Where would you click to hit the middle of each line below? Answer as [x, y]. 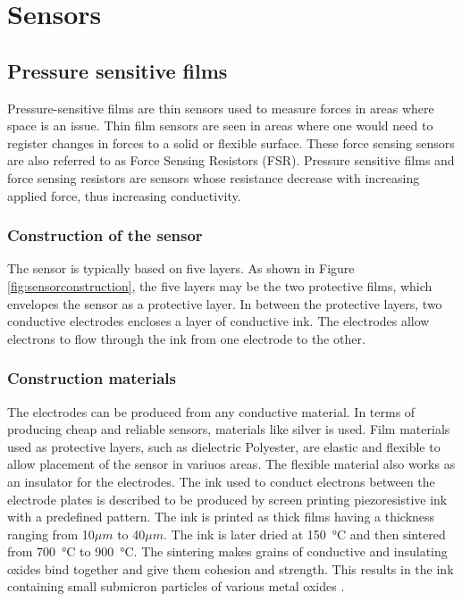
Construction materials [92, 378]
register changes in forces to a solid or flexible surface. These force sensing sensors [231, 142]
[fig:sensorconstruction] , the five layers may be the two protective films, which [220, 285]
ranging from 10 [51, 534]
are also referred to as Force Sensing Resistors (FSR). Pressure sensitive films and [231, 160]
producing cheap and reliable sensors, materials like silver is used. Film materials [229, 429]
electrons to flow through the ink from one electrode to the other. [186, 338]
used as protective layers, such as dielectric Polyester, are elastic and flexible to [224, 446]
